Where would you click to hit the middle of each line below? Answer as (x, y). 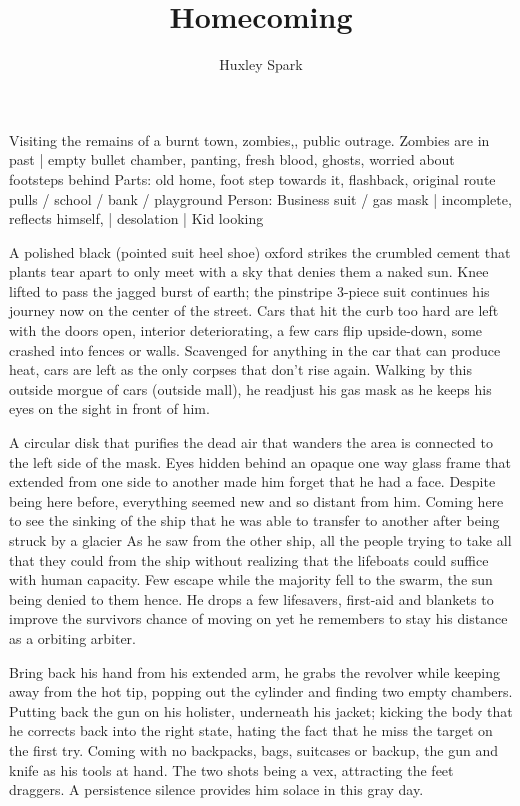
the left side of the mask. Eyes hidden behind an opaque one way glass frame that (260, 461)
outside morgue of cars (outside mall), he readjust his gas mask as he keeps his (250, 388)
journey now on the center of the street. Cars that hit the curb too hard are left (254, 310)
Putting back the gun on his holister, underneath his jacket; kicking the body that (261, 710)
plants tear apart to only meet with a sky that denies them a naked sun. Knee (249, 271)
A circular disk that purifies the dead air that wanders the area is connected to (251, 442)
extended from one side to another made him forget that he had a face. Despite (252, 481)
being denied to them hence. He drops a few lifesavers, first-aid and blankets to (251, 598)
